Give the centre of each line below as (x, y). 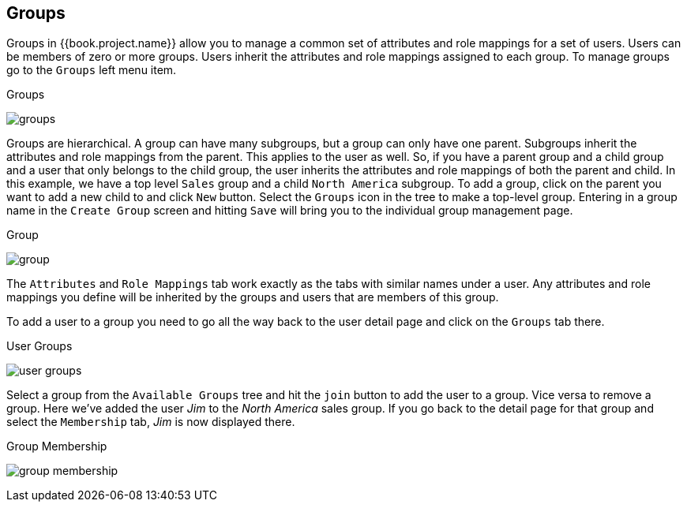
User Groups (39, 346)
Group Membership (57, 446)
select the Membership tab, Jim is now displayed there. (151, 422)
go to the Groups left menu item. (92, 70)
